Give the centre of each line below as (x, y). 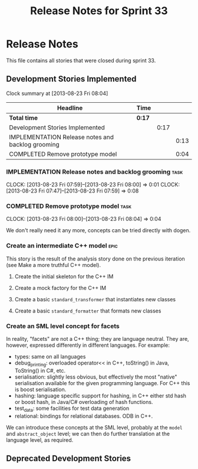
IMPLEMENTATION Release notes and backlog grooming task (95, 171)
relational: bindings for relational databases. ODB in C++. (84, 416)
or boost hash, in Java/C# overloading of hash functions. (84, 402)
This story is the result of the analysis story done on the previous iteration (96, 259)
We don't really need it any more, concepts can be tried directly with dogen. (98, 230)
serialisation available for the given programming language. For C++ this (102, 383)
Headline (70, 108)
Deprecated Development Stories (69, 458)
